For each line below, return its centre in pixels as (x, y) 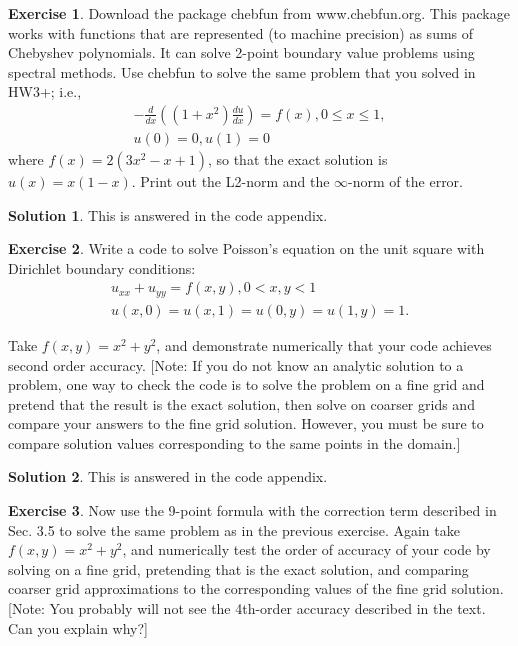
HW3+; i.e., (45, 91)
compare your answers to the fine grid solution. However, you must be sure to (246, 423)
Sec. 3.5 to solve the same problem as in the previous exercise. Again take (234, 529)
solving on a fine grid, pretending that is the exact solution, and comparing (238, 568)
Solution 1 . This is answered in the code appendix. (168, 214)
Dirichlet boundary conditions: (102, 267)
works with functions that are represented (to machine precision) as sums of (241, 32)
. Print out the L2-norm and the (230, 181)
